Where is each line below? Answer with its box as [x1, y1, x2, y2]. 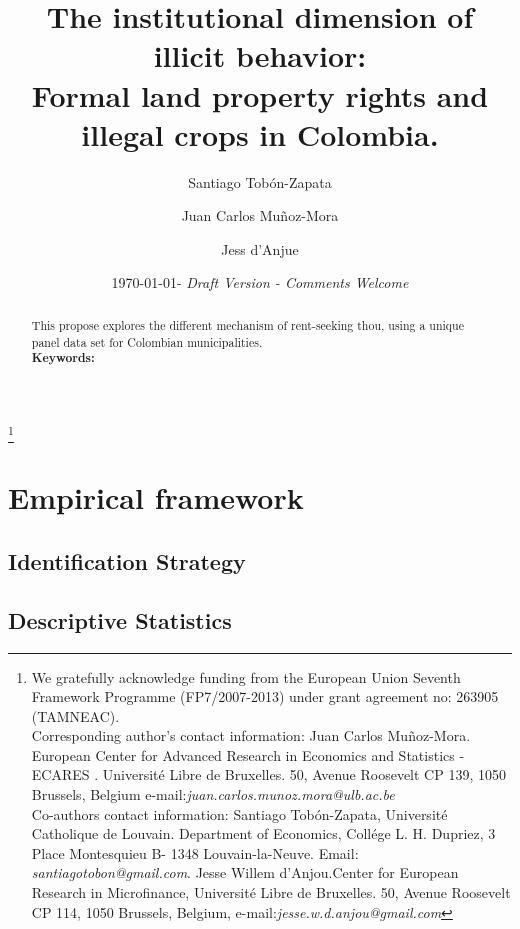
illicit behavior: [153, 35, 367, 76]
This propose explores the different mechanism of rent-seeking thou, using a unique [31, 316, 465, 333]
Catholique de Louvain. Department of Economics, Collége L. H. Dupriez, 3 [31, 823, 496, 844]
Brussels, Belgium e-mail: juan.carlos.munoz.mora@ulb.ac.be [31, 784, 395, 805]
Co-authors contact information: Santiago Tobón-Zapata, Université [31, 803, 448, 824]
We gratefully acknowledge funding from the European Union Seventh [31, 666, 461, 687]
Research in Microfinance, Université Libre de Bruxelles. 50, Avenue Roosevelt [31, 882, 511, 903]
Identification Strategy [8, 545, 246, 576]
